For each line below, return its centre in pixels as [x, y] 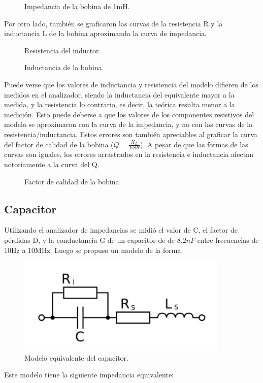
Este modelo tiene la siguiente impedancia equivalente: [89, 375]
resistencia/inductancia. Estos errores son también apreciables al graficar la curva [131, 134]
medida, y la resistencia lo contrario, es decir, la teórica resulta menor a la [120, 104]
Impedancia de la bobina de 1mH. [77, 6]
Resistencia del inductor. [63, 50]
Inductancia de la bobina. [64, 67]
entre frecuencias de [228, 240]
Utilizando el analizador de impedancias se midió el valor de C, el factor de [121, 230]
